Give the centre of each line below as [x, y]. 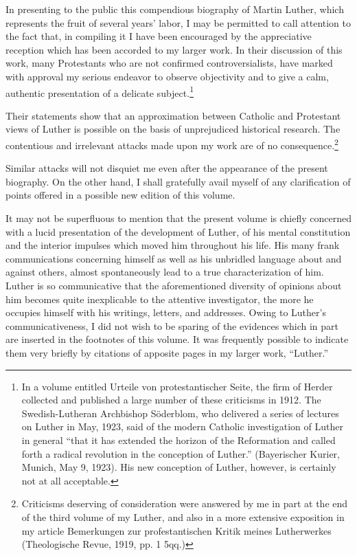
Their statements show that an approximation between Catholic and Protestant [173, 115]
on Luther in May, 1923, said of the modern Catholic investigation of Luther [182, 426]
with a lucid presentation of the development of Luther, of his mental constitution [178, 231]
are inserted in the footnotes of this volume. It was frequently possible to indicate [177, 339]
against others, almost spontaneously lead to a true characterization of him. [165, 272]
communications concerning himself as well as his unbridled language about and [174, 258]
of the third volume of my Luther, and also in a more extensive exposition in [183, 516]
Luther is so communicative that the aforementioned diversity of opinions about [174, 285]
